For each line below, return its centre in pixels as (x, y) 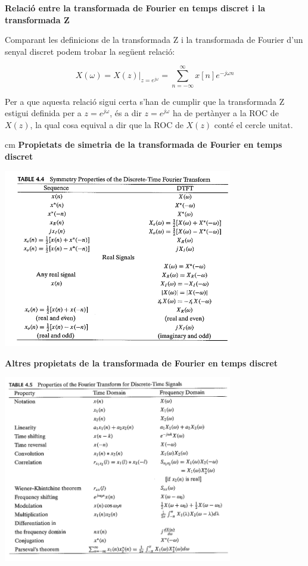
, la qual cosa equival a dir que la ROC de (107, 124)
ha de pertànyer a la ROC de (225, 113)
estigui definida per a (43, 113)
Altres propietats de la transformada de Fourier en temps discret (141, 363)
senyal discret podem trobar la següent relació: (90, 51)
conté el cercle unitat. (253, 124)
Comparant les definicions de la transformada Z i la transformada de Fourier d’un (154, 40)
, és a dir (126, 113)
